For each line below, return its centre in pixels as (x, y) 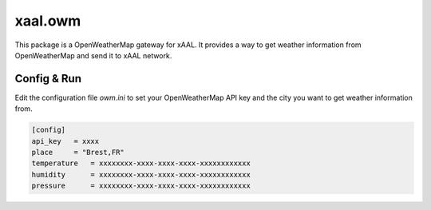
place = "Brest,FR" (78, 152)
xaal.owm (48, 21)
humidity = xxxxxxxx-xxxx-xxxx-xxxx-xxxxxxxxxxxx (141, 174)
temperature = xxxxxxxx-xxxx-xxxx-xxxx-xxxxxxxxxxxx (141, 163)
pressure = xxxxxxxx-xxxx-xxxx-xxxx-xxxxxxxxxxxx (141, 186)
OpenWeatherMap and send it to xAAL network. (93, 55)
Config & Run (48, 79)
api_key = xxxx (65, 141)
